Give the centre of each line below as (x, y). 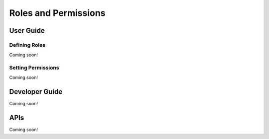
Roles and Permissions (57, 13)
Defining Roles (27, 45)
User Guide (27, 31)
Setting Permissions (34, 68)
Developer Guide (36, 92)
